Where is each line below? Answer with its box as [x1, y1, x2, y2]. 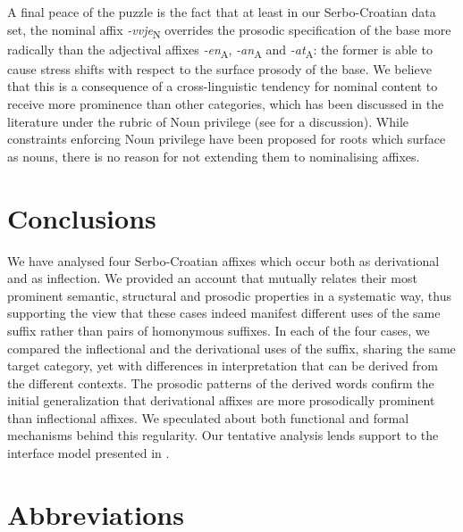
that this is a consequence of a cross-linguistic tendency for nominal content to [7, 77, 438, 96]
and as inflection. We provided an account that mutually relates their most [7, 269, 417, 287]
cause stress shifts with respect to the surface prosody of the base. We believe [7, 59, 432, 78]
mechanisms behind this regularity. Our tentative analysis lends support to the [7, 426, 439, 445]
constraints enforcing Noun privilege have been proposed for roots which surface [7, 129, 446, 148]
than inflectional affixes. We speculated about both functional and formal [7, 408, 409, 427]
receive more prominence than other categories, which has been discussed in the [7, 95, 444, 113]
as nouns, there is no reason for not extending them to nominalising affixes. [7, 146, 420, 165]
